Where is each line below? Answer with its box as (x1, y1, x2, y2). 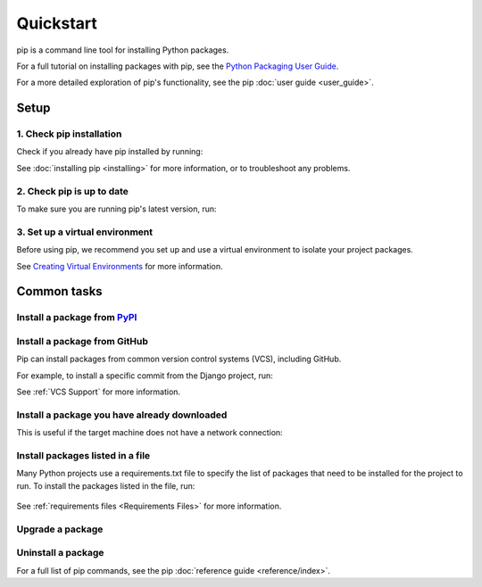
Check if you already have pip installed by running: (16, 146, 204, 157)
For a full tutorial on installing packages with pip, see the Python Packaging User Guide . (16, 61, 339, 71)
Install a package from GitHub (16, 335, 149, 347)
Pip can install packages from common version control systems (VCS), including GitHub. (16, 353, 342, 365)
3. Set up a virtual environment (16, 226, 154, 238)
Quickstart (16, 13, 98, 33)
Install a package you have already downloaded (16, 409, 228, 421)
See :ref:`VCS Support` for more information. (16, 386, 181, 397)
